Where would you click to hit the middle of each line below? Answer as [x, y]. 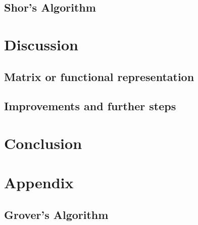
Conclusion [43, 143]
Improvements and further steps [90, 106]
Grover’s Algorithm [56, 214]
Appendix [39, 182]
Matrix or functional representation [99, 76]
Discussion [41, 44]
